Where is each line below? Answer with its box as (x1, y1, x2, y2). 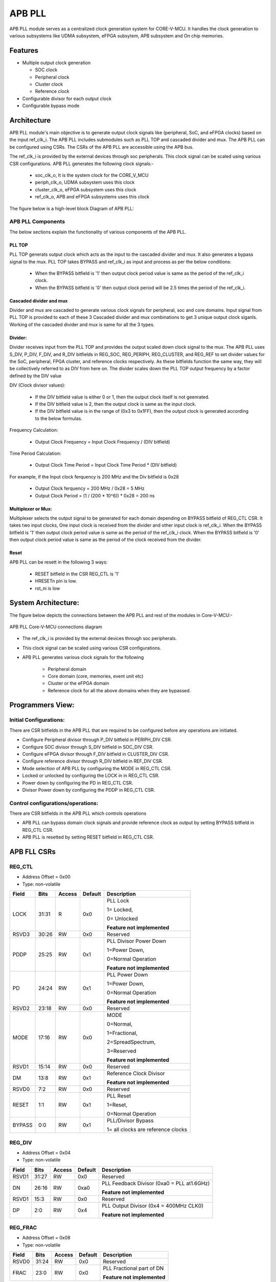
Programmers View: (9, 700, 75, 710)
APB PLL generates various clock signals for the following (22, 654, 144, 660)
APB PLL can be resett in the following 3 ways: (9, 559, 108, 565)
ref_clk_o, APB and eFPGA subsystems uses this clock (35, 194, 150, 200)
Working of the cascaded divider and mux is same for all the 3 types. (9, 321, 155, 328)
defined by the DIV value (9, 372, 62, 379)
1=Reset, (106, 1101, 128, 1109)
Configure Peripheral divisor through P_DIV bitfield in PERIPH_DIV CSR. (22, 736, 172, 743)
